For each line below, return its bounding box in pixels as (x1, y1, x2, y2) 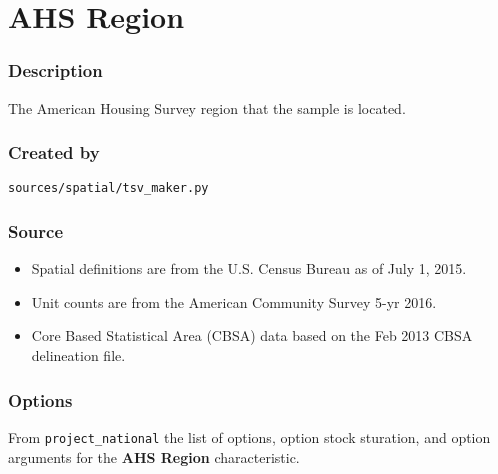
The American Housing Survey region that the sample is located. (8, 97, 406, 118)
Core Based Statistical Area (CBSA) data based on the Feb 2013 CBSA (31, 325, 473, 346)
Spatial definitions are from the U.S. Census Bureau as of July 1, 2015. (31, 258, 467, 279)
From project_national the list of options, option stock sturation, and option (8, 426, 491, 447)
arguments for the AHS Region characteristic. (8, 446, 300, 467)
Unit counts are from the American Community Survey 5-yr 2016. (31, 291, 437, 312)
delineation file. (31, 345, 126, 366)
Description (8, 58, 103, 83)
